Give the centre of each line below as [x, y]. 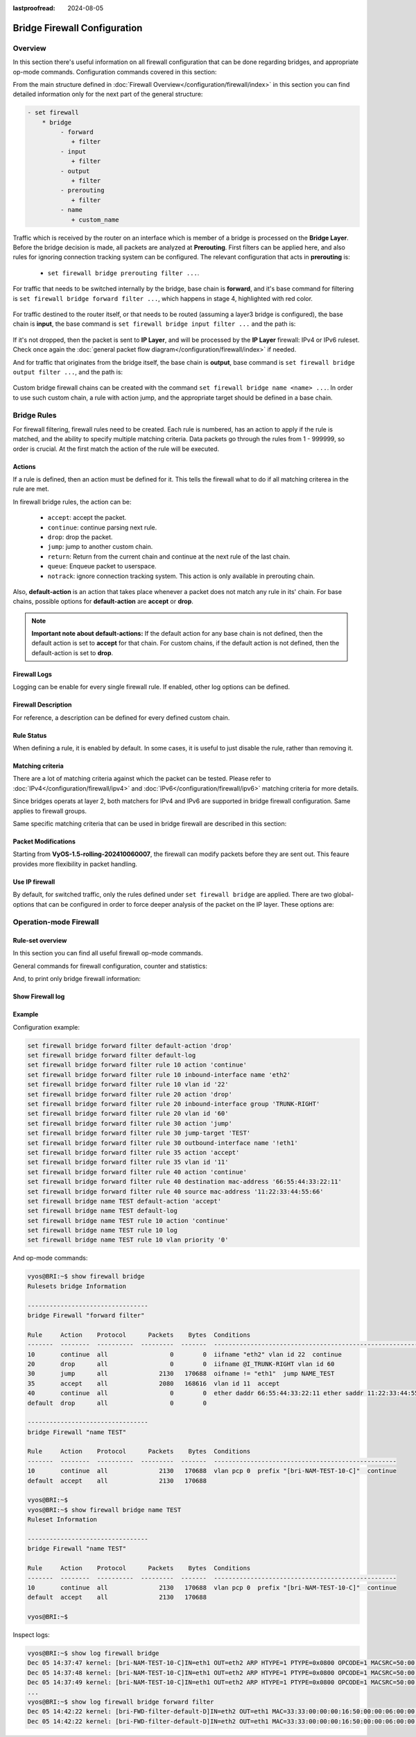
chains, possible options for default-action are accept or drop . [103, 602]
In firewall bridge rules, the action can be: [72, 502]
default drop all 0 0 [117, 1403]
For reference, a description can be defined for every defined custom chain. [121, 717]
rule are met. [31, 489]
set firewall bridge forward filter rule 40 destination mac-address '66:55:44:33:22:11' [185, 1182]
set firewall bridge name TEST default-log [103, 1211]
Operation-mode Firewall [56, 922]
